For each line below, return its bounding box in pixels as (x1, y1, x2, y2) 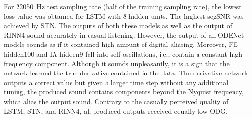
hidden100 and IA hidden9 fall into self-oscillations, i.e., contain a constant (4, 48, 227, 59)
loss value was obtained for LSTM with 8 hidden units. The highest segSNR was (4, 11, 244, 21)
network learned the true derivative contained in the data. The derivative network (4, 68, 248, 78)
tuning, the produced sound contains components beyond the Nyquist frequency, (4, 87, 244, 97)
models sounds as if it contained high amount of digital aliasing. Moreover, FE (4, 39, 238, 49)
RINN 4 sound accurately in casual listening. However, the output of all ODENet (4, 30, 244, 40)
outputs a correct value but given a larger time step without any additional (4, 77, 229, 87)
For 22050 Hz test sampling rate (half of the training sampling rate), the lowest (4, 1, 242, 11)
